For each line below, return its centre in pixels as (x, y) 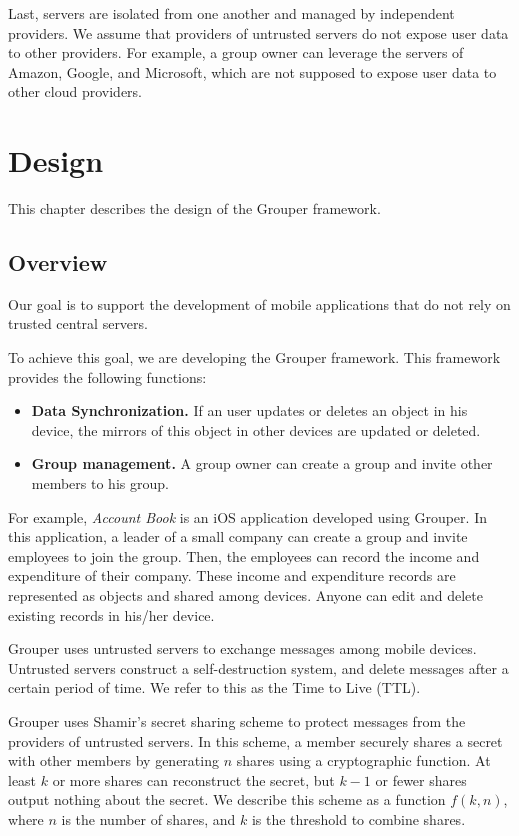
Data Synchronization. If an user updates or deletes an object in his (249, 410)
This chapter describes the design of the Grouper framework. (194, 208)
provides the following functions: (107, 376)
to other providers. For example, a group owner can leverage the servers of (236, 52)
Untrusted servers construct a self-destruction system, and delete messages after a (258, 667)
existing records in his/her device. (111, 614)
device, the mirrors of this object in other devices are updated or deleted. (256, 429)
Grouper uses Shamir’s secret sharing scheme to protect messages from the (237, 720)
